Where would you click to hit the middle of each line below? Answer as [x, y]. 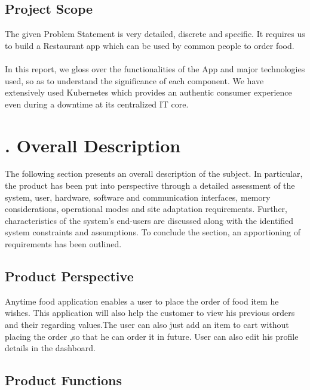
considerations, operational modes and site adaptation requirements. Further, [146, 209]
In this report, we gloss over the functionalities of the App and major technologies [155, 68]
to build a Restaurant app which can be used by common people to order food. [150, 45]
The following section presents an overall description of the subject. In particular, [154, 173]
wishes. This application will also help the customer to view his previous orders [150, 313]
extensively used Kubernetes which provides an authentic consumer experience [148, 92]
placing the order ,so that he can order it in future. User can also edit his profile [152, 336]
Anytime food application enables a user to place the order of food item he [142, 301]
